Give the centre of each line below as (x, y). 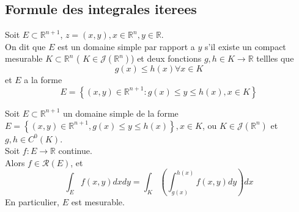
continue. (75, 151)
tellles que (275, 58)
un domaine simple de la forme (121, 113)
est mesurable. (98, 202)
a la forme (43, 80)
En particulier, (32, 202)
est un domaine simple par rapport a (126, 46)
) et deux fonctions (166, 58)
